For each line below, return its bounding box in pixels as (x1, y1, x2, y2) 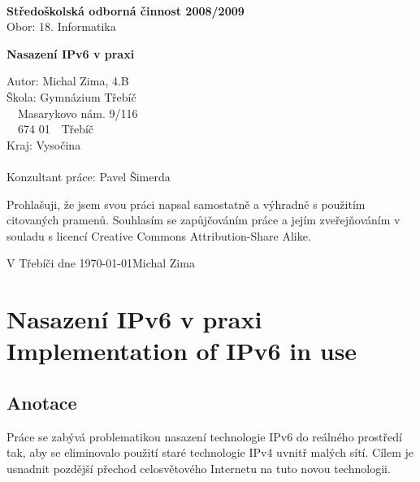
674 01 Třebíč (17, 120, 94, 137)
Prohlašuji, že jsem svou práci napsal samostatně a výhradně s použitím (6, 195, 366, 212)
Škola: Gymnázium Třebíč (6, 88, 136, 105)
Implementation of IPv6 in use (6, 334, 357, 367)
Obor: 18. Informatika (6, 18, 116, 35)
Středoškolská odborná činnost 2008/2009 (6, 2, 245, 19)
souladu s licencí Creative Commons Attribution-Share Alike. (6, 227, 311, 244)
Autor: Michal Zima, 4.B (6, 72, 129, 89)
